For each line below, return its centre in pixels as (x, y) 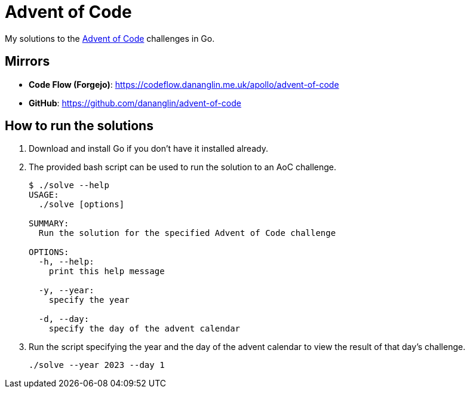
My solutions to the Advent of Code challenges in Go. (110, 38)
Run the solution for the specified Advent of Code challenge (187, 233)
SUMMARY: (49, 224)
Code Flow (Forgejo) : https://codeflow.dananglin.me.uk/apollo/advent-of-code (184, 84)
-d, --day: (64, 319)
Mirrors (27, 62)
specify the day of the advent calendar (145, 329)
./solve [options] (82, 205)
